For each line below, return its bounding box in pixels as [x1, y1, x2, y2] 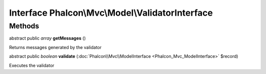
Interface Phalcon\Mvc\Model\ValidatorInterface [9, 7, 213, 18]
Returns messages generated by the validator [9, 44, 102, 50]
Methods [9, 22, 39, 30]
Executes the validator [9, 62, 55, 68]
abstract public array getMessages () [9, 35, 86, 41]
